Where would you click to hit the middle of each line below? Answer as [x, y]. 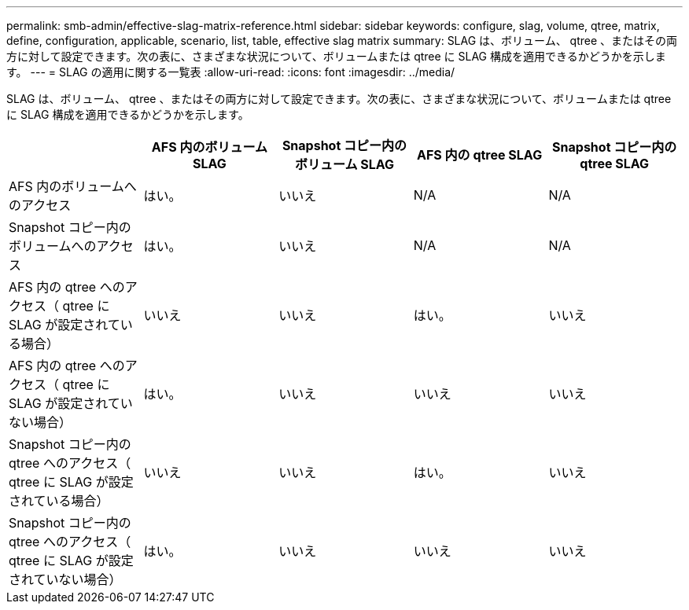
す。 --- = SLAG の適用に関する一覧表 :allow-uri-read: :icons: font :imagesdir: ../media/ [231, 72]
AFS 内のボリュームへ [73, 186]
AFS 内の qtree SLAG [480, 155]
